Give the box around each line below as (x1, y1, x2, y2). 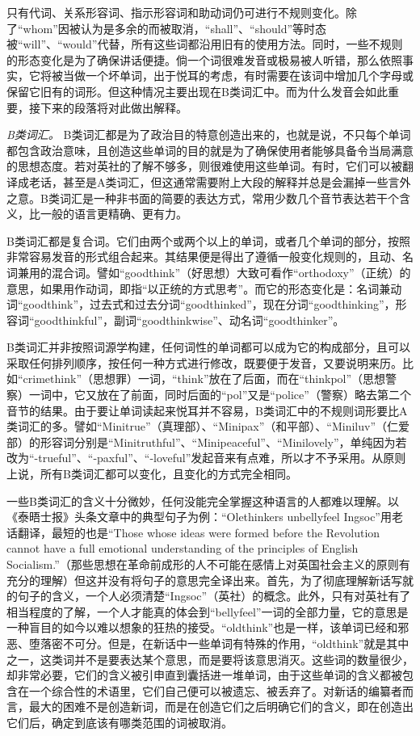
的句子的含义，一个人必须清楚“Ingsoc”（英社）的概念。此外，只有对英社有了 (6, 587, 411, 604)
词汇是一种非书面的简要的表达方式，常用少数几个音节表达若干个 (59, 189, 399, 206)
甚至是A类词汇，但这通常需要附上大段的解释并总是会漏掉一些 (62, 173, 388, 190)
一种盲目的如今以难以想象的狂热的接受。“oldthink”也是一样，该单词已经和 (6, 619, 398, 636)
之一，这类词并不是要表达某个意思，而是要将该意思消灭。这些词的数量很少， (6, 650, 414, 667)
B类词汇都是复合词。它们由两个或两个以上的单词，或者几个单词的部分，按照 (6, 232, 410, 249)
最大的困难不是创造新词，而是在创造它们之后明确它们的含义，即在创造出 (28, 698, 414, 715)
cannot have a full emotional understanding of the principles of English (6, 540, 359, 557)
